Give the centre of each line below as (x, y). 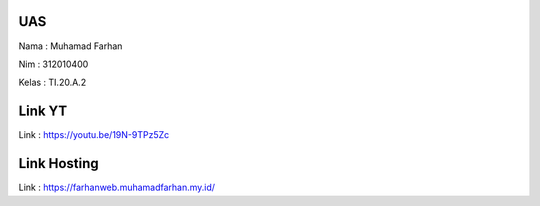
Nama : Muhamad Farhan (70, 46)
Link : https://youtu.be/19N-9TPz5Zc (94, 135)
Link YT (43, 111)
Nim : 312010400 (53, 64)
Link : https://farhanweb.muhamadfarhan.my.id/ (116, 187)
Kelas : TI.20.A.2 (52, 82)
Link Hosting (58, 163)
